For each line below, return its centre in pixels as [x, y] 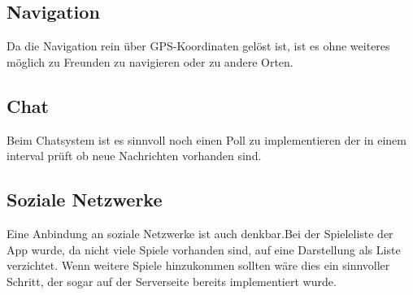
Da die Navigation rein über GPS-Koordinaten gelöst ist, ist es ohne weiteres [198, 46]
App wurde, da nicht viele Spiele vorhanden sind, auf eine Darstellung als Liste [204, 249]
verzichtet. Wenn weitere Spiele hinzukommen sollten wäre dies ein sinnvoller [198, 265]
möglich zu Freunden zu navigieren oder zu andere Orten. [150, 61]
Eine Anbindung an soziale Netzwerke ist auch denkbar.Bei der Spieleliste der [200, 233]
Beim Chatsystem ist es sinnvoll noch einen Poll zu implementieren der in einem [206, 139]
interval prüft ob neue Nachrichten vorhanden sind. [134, 156]
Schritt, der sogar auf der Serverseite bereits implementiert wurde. [172, 281]
